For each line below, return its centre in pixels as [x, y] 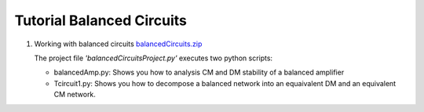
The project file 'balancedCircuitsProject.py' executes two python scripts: [154, 58]
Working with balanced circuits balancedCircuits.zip [118, 44]
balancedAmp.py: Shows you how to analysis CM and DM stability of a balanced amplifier [199, 72]
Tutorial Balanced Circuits [101, 20]
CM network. [75, 95]
